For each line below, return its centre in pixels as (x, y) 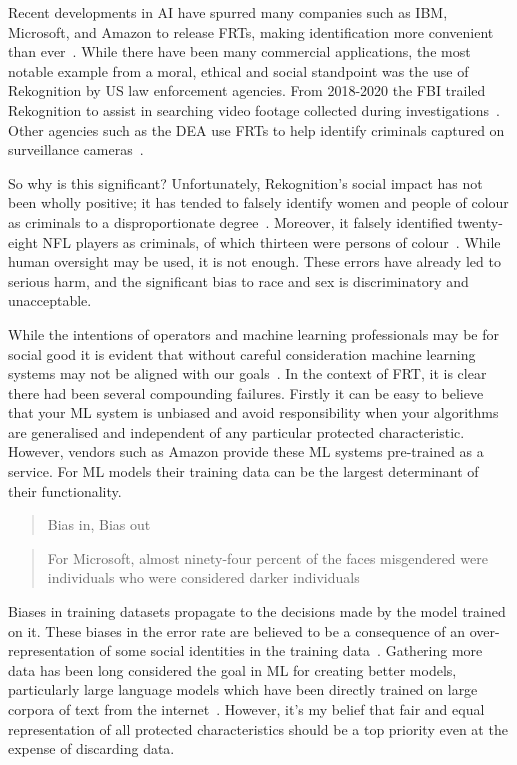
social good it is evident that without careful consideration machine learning (242, 353)
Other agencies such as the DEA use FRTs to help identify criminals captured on (256, 129)
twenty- (480, 221)
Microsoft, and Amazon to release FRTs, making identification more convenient (251, 31)
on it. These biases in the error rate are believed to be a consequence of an (237, 630)
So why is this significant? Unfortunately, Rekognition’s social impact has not (245, 182)
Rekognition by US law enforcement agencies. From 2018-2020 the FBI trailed (247, 90)
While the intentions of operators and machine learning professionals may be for (253, 333)
